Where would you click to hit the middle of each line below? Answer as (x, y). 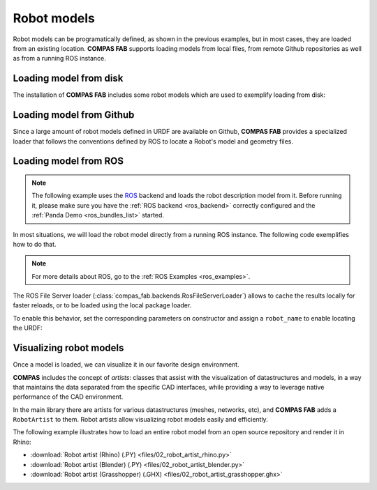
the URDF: (28, 328)
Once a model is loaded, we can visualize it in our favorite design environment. (126, 365)
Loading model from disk (68, 78)
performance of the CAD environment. (68, 397)
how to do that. (35, 244)
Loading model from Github (74, 115)
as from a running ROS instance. (59, 59)
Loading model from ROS (68, 161)
